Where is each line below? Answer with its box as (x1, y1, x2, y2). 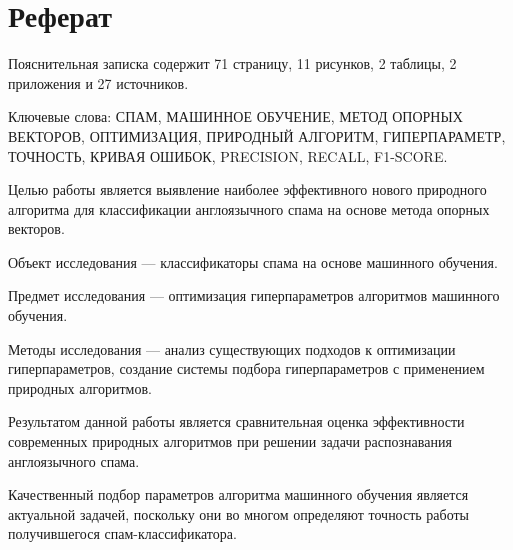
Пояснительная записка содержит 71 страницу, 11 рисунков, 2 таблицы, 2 (8, 53, 457, 74)
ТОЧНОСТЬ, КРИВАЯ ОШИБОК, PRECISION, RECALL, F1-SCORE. (8, 145, 448, 166)
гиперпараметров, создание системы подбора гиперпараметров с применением (8, 358, 485, 379)
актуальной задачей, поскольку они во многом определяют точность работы (8, 503, 470, 524)
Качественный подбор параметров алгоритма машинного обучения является (8, 484, 469, 505)
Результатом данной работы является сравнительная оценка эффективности (8, 411, 465, 432)
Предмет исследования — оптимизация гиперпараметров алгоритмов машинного (8, 285, 500, 306)
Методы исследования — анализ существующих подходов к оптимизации (8, 338, 456, 359)
